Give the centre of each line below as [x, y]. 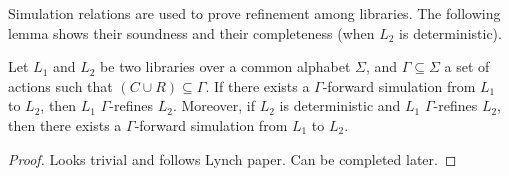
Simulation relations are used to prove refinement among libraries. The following [254, 13]
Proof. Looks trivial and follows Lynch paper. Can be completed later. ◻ [232, 158]
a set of [467, 66]
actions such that [60, 85]
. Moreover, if [214, 105]
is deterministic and [340, 105]
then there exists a [65, 124]
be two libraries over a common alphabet [225, 66]
